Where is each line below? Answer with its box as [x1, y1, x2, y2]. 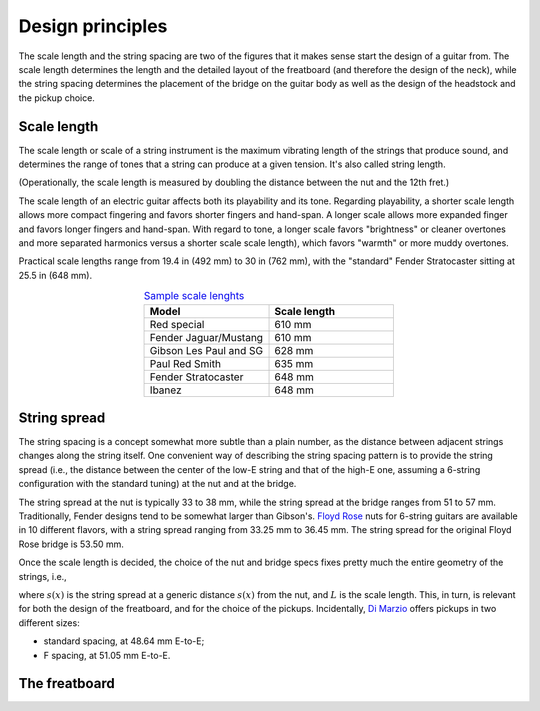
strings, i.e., [18, 570, 67, 582]
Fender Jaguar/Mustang [149, 330, 264, 344]
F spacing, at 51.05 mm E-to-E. [43, 649, 171, 661]
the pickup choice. [18, 91, 95, 104]
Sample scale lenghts [143, 289, 245, 303]
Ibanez [149, 383, 182, 397]
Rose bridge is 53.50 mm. [18, 538, 125, 550]
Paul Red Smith [149, 356, 222, 370]
